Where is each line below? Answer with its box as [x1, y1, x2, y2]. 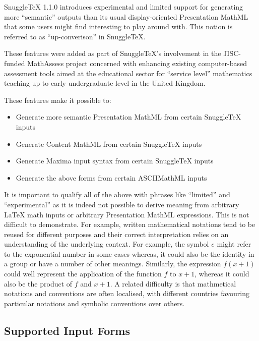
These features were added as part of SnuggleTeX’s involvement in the [4, 48, 221, 59]
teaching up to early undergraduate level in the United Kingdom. [4, 78, 206, 88]
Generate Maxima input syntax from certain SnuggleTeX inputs [16, 155, 214, 166]
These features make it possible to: [4, 94, 111, 105]
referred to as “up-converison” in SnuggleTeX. [4, 31, 146, 41]
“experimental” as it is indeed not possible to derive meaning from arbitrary [4, 199, 239, 209]
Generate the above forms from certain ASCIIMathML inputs [16, 172, 207, 183]
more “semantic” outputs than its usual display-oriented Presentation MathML [4, 11, 248, 22]
